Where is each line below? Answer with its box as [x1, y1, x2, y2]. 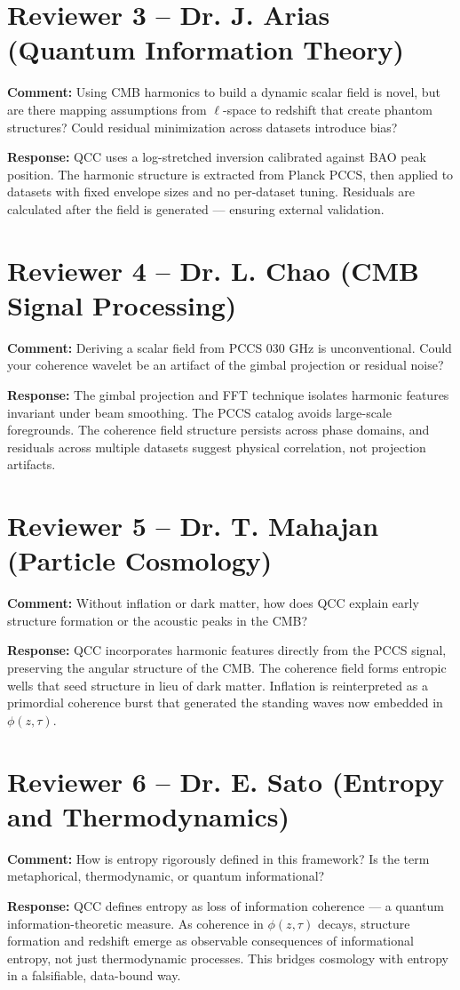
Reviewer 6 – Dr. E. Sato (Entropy [7, 762, 445, 799]
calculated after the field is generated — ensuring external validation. [7, 199, 385, 218]
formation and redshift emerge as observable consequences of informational [7, 931, 414, 950]
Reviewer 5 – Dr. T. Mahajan [7, 507, 379, 544]
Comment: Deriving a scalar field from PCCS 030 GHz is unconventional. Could [7, 338, 452, 356]
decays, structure [317, 914, 410, 932]
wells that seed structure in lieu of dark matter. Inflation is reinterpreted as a [7, 675, 428, 694]
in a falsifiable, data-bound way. [7, 966, 181, 985]
